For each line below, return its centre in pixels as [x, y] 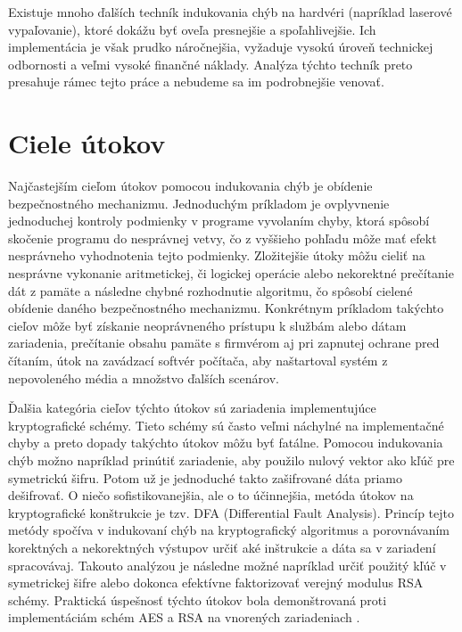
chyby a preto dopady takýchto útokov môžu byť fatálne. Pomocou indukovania [226, 443]
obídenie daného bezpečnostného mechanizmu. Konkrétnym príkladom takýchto [226, 308]
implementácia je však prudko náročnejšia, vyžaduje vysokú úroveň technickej [221, 47]
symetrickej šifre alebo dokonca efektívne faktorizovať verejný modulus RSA [216, 583]
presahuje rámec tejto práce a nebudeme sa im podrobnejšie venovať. [196, 82]
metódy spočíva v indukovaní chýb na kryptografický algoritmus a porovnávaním [229, 530]
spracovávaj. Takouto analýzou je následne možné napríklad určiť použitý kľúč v [227, 565]
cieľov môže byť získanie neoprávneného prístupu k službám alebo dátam [207, 325]
